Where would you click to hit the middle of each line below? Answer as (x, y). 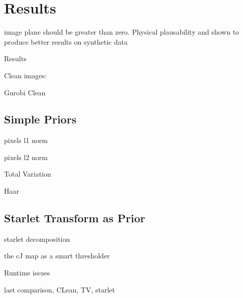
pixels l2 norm (26, 157)
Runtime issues (27, 273)
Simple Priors (40, 119)
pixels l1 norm (26, 140)
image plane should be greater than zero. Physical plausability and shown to (122, 32)
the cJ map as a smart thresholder (57, 256)
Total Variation (28, 174)
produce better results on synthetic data (66, 41)
